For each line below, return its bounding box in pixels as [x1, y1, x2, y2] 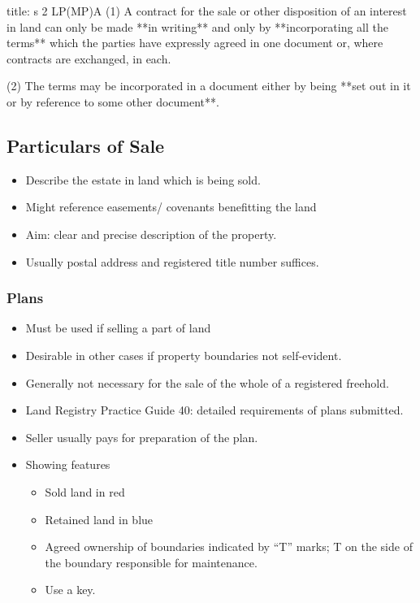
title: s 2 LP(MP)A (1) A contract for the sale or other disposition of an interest [6, 2, 407, 19]
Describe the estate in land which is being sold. [25, 171, 261, 188]
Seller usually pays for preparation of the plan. [25, 428, 258, 445]
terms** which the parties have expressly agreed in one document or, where [6, 34, 383, 51]
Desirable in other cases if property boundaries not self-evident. [25, 346, 342, 363]
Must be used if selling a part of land [25, 319, 211, 336]
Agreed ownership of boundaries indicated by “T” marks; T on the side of [45, 538, 413, 555]
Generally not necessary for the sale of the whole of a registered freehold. [25, 374, 389, 391]
